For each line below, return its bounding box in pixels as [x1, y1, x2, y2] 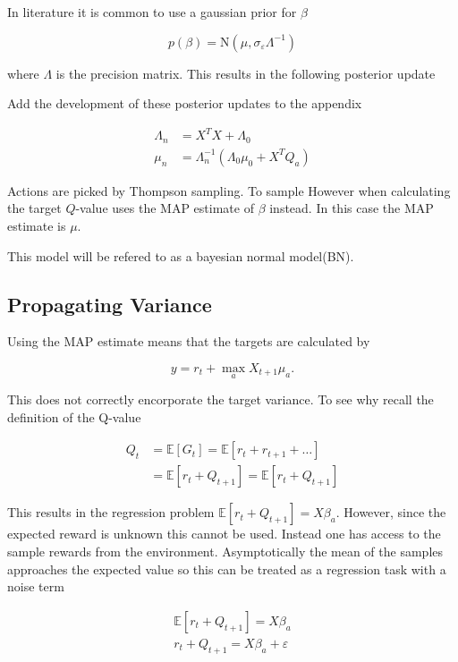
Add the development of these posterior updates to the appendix [7, 94, 362, 113]
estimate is [7, 216, 66, 234]
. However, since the [335, 503, 446, 522]
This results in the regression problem [7, 503, 215, 522]
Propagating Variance [7, 290, 212, 318]
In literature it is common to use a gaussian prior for [7, 3, 297, 21]
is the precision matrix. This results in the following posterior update [55, 64, 436, 82]
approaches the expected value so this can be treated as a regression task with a [7, 559, 446, 578]
